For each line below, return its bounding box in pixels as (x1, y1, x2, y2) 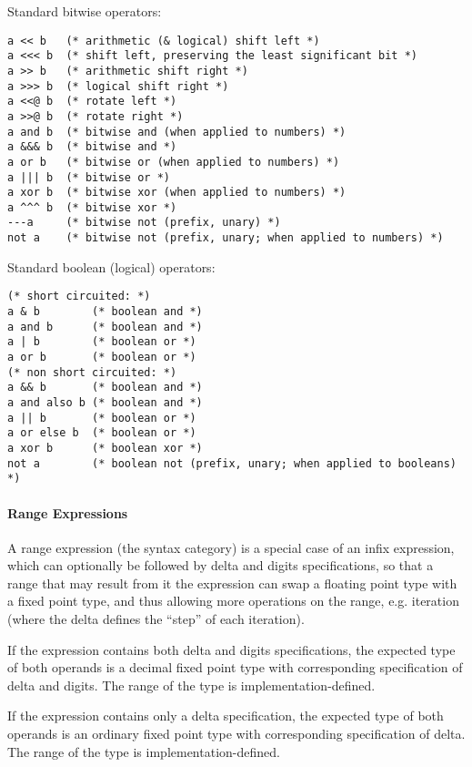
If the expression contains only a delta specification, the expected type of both (7, 706, 444, 725)
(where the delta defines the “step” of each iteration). (7, 609, 305, 629)
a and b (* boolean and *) (7, 320, 203, 333)
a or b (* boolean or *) (7, 351, 196, 363)
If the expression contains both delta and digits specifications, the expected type (7, 639, 456, 659)
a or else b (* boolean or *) (7, 426, 196, 440)
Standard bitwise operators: (7, 2, 162, 20)
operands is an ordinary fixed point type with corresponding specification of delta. (7, 724, 466, 743)
